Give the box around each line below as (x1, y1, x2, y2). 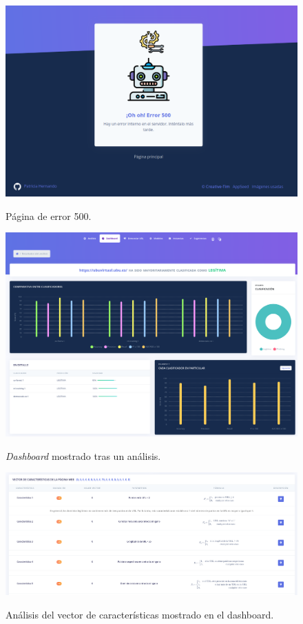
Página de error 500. (6, 208, 92, 223)
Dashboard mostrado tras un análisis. (6, 448, 161, 463)
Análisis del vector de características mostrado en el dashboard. (6, 607, 274, 621)
